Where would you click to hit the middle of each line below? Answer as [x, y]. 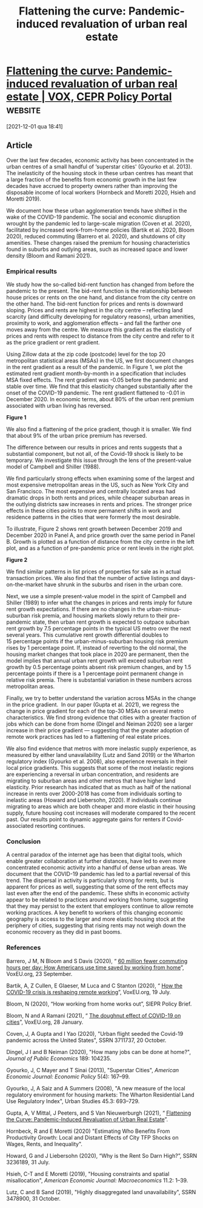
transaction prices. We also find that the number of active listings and [93, 578]
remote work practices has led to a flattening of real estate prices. [89, 737]
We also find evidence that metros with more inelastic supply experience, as [101, 749]
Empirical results [32, 271]
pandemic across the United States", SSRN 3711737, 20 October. [86, 1040]
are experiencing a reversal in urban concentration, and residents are [92, 775]
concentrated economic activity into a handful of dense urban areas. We [97, 867]
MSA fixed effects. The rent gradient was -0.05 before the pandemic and [97, 380]
